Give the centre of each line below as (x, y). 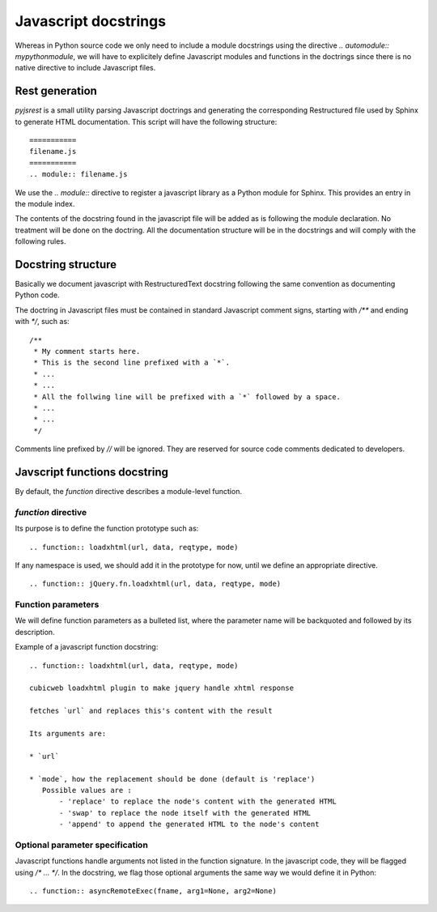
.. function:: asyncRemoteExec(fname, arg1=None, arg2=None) (153, 891)
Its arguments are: (68, 733)
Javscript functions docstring (92, 472)
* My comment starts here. (87, 351)
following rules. (40, 241)
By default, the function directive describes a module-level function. (129, 492)
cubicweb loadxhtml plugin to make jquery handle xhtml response (162, 688)
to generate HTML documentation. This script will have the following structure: (146, 121)
